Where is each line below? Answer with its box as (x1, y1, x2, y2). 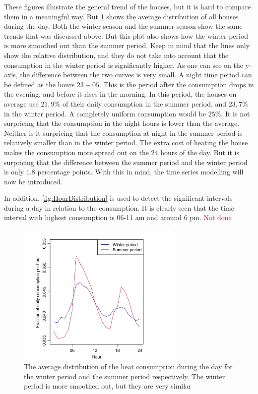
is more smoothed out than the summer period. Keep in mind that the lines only (4, 40, 250, 51)
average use (4, 98, 39, 109)
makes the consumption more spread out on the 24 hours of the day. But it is (4, 147, 239, 157)
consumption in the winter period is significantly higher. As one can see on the (4, 59, 243, 70)
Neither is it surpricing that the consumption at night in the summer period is (4, 127, 243, 138)
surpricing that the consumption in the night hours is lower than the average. (4, 118, 240, 128)
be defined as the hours (4, 79, 75, 89)
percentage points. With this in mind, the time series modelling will (37, 167, 244, 177)
